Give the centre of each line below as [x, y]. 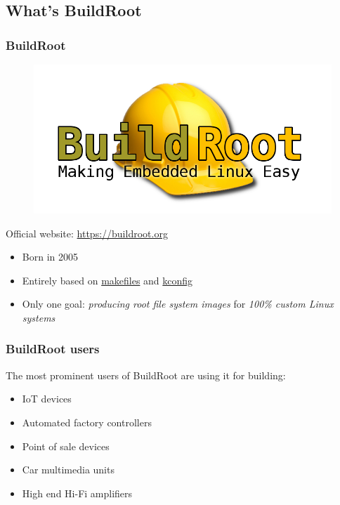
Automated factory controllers [87, 422]
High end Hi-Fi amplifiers [77, 493]
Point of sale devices [66, 446]
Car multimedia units [68, 470]
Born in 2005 [50, 257]
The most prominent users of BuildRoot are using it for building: [146, 375]
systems [39, 317]
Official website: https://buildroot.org [87, 233]
